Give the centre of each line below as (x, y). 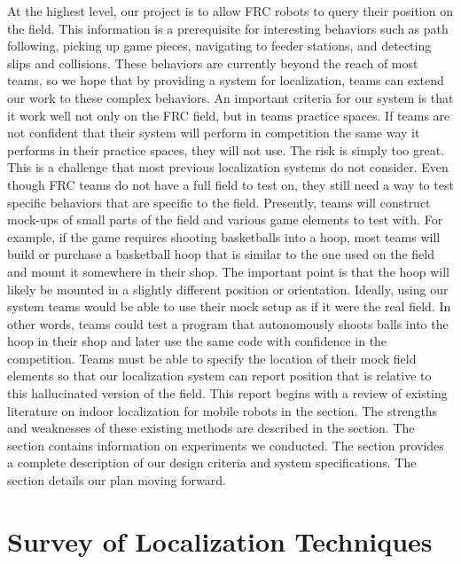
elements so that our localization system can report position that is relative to (219, 376)
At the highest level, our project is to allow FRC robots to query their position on (230, 11)
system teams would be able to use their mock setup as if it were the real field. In (229, 306)
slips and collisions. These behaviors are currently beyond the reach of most (213, 63)
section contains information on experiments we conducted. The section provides (226, 445)
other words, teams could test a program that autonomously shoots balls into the (228, 323)
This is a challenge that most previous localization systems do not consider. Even (228, 167)
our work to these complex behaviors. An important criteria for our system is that (230, 97)
